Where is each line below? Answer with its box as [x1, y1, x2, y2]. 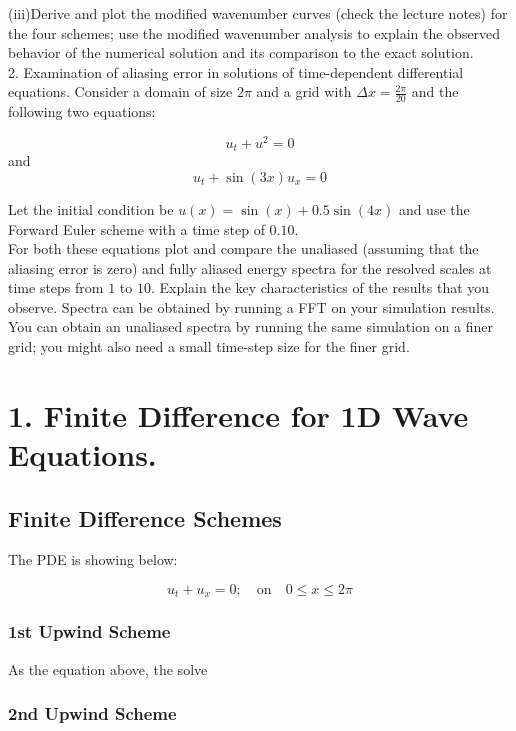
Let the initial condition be [8, 198, 174, 219]
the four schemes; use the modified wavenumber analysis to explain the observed [8, 22, 501, 43]
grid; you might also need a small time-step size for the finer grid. [8, 336, 410, 357]
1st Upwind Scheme [8, 619, 171, 644]
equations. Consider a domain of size [8, 81, 233, 102]
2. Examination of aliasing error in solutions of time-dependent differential [8, 61, 464, 82]
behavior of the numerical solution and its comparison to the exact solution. [8, 42, 474, 63]
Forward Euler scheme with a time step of [8, 218, 265, 239]
